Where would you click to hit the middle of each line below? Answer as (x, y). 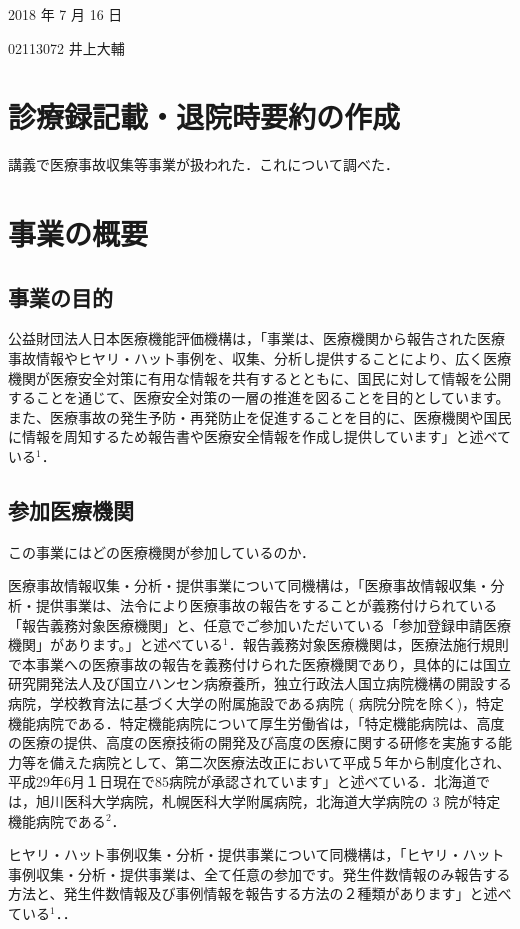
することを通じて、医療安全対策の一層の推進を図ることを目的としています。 (259, 397)
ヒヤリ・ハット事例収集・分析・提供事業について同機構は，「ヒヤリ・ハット (256, 854)
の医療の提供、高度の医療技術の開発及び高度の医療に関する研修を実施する (253, 742)
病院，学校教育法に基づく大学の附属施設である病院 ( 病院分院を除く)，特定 (256, 703)
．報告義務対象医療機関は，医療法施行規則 (368, 644)
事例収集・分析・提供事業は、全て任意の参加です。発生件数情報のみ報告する (259, 873)
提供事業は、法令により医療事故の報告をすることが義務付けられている (266, 605)
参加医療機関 (71, 510)
